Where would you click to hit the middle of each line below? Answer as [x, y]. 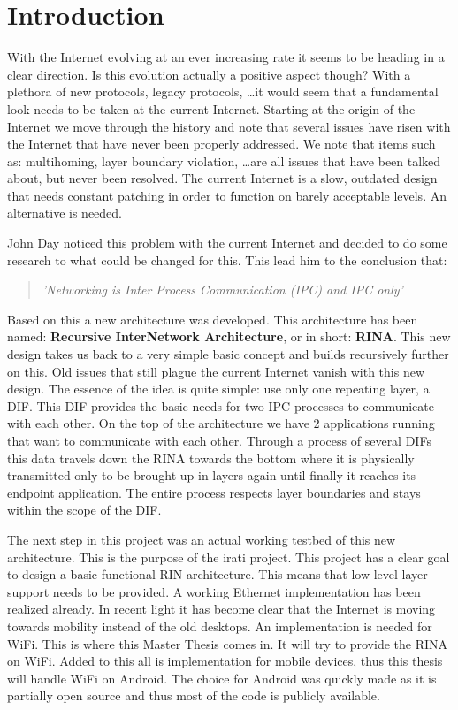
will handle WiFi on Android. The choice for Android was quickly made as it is [222, 678]
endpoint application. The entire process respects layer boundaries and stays [214, 492]
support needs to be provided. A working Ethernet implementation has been [214, 591]
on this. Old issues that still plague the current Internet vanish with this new [216, 371]
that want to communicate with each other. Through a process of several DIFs [219, 440]
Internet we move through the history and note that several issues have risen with [229, 126]
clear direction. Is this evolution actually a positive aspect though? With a [209, 74]
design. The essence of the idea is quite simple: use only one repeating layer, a [218, 389]
